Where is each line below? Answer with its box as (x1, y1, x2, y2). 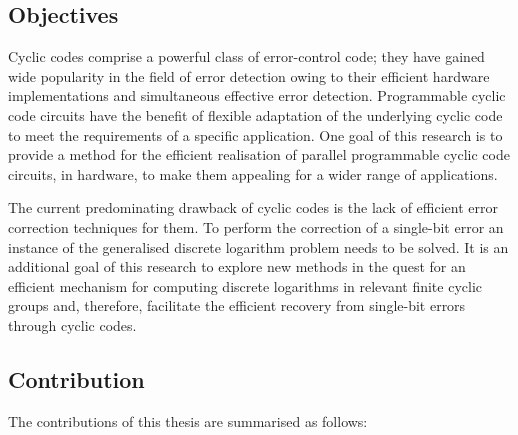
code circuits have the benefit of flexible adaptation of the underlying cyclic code (8, 104, 503, 125)
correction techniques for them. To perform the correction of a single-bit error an (8, 216, 504, 237)
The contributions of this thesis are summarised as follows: (8, 410, 368, 431)
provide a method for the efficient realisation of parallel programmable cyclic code (8, 144, 510, 165)
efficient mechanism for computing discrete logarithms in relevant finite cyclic (8, 275, 483, 296)
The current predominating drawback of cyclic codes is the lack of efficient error (8, 197, 498, 218)
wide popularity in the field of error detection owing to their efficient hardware (8, 65, 490, 86)
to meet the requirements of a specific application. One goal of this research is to (8, 124, 503, 145)
